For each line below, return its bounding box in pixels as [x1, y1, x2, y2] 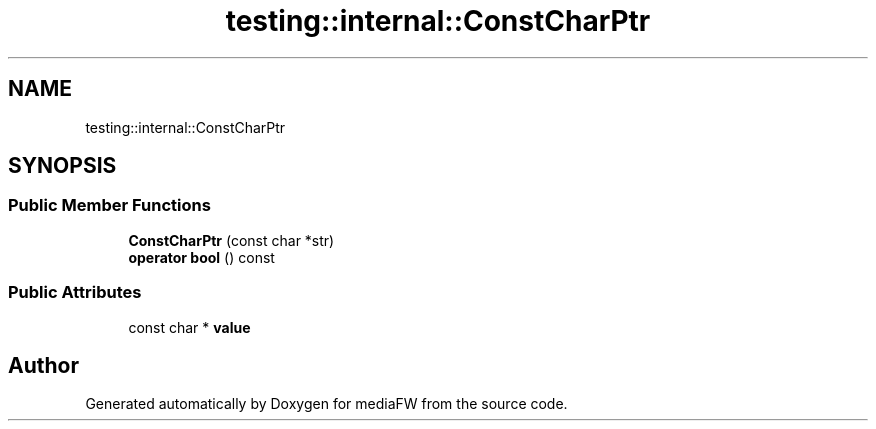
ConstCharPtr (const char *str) [128, 231, 335, 249]
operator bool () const [128, 248, 275, 266]
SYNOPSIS [8, 153, 117, 179]
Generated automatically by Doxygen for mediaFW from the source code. [85, 395, 568, 413]
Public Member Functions [8, 195, 211, 216]
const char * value [128, 318, 251, 336]
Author [8, 352, 79, 378]
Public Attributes [8, 282, 142, 303]
